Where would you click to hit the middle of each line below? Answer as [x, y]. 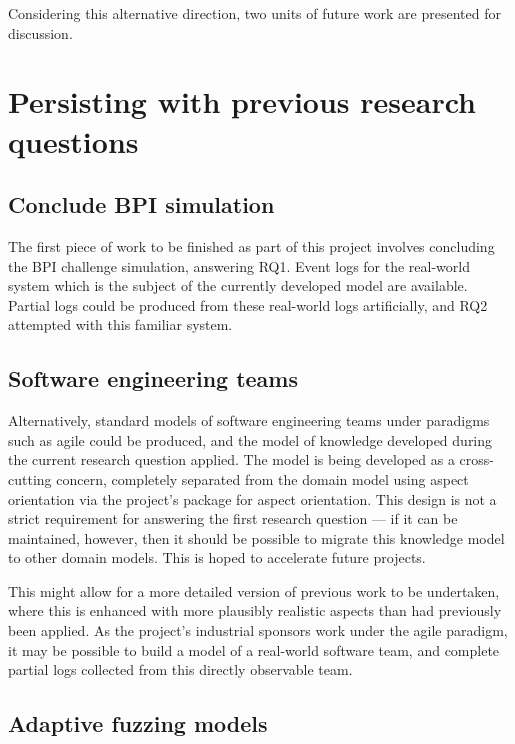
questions [73, 140]
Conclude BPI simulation [141, 204]
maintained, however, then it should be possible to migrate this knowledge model [256, 537]
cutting [30, 478]
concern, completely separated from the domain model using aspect [262, 478]
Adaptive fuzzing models [138, 723]
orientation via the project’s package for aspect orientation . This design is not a [252, 498]
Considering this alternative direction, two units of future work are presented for [254, 13]
